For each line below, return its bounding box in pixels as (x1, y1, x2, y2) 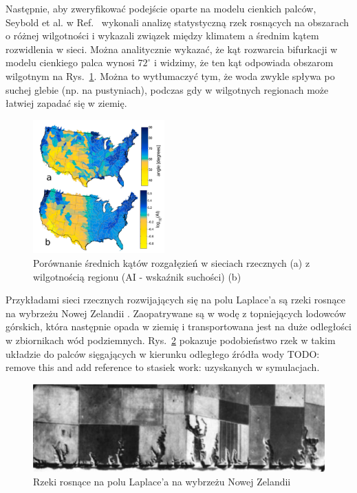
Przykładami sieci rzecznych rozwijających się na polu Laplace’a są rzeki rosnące (6, 292, 345, 307)
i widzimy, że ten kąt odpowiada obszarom (154, 55, 334, 70)
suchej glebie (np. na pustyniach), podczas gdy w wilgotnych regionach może (6, 82, 329, 97)
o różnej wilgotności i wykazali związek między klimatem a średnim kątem (6, 28, 319, 43)
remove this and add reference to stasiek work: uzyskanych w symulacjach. (6, 360, 320, 374)
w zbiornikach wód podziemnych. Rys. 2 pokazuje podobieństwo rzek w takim (6, 332, 336, 347)
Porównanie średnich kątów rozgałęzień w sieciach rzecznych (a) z (33, 255, 310, 270)
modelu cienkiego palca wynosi (6, 55, 135, 70)
